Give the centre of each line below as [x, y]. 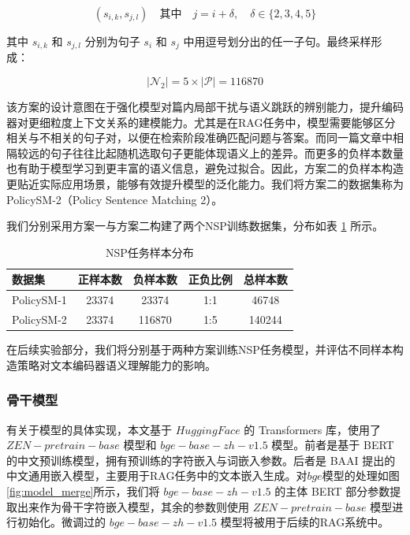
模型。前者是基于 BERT [333, 445]
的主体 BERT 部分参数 [332, 490]
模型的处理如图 [361, 476]
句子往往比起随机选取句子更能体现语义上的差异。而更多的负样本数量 [227, 152]
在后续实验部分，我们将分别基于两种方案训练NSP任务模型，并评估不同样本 [199, 349]
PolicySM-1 [39, 300]
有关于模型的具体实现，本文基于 [89, 429]
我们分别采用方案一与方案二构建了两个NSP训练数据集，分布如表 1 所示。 [195, 226]
